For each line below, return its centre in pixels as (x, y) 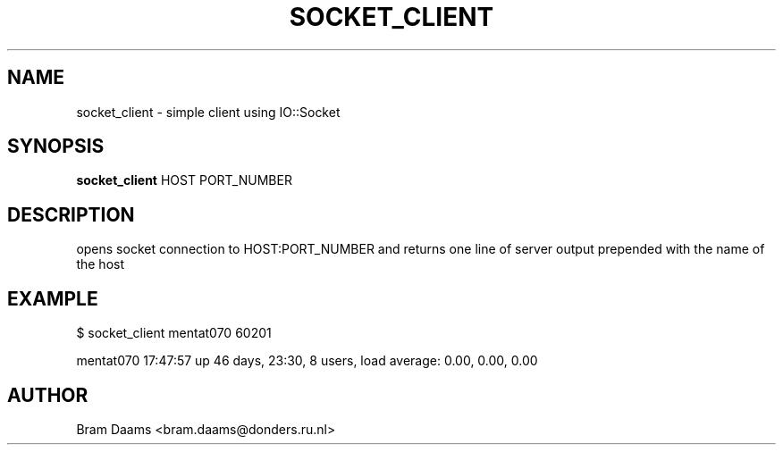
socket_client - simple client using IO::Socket (208, 112)
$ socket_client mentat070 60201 (174, 333)
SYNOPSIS (56, 146)
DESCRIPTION (71, 214)
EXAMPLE (53, 298)
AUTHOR (48, 395)
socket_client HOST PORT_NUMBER (184, 180)
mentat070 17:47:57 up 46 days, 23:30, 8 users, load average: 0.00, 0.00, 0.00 (307, 361)
